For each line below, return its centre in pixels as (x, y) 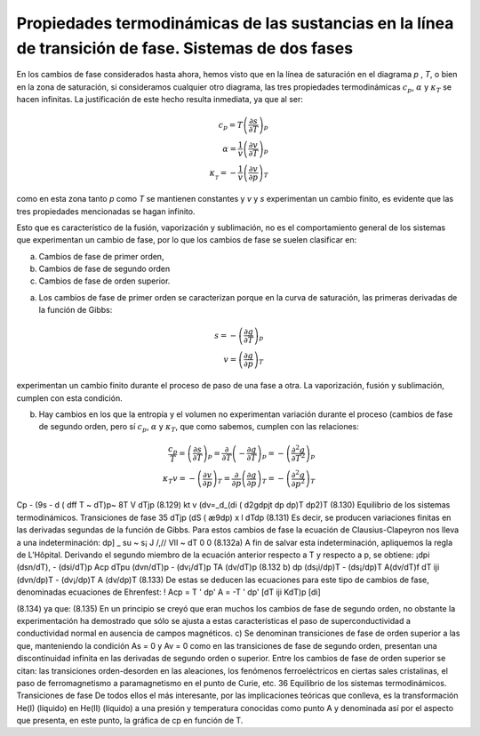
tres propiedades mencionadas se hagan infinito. (106, 211)
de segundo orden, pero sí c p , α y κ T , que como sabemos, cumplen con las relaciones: (199, 428)
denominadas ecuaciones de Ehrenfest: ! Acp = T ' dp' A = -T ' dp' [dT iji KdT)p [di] (169, 592)
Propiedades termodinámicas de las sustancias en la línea (235, 23)
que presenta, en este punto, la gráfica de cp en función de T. (130, 721)
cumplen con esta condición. (70, 398)
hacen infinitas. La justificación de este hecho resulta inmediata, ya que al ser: (160, 100)
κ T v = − (179, 480)
